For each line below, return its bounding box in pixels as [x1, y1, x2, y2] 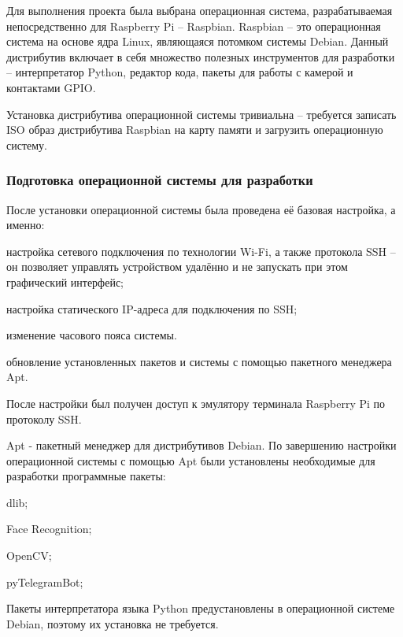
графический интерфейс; [6, 273, 124, 290]
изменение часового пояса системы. [6, 327, 177, 343]
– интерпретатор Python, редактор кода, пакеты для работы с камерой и [6, 64, 353, 80]
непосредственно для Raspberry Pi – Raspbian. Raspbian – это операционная [6, 17, 381, 34]
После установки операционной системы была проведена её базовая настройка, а [6, 201, 396, 217]
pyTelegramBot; [6, 573, 83, 590]
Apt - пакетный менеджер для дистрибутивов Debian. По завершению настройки [6, 437, 397, 454]
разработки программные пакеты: [6, 468, 166, 484]
